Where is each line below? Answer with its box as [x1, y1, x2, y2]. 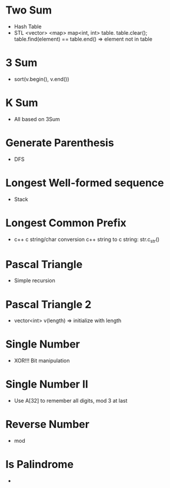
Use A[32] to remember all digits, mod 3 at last [14, 397, 128, 405]
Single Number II [5, 377, 89, 391]
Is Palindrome [5, 458, 74, 471]
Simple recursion [14, 277, 55, 284]
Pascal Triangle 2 [5, 298, 92, 311]
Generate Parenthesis [5, 136, 114, 149]
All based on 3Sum [14, 115, 60, 122]
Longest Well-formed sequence [5, 176, 164, 189]
